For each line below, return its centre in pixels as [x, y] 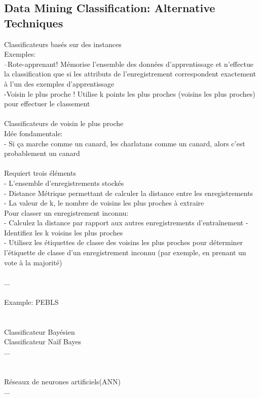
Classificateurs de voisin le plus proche [64, 123]
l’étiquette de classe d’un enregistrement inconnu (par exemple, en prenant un [125, 252]
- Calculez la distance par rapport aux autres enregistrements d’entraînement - [126, 223]
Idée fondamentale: [33, 133]
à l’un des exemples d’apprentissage [59, 83]
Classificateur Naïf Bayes [43, 342]
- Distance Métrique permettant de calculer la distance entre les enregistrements [129, 193]
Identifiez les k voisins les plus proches [64, 232]
